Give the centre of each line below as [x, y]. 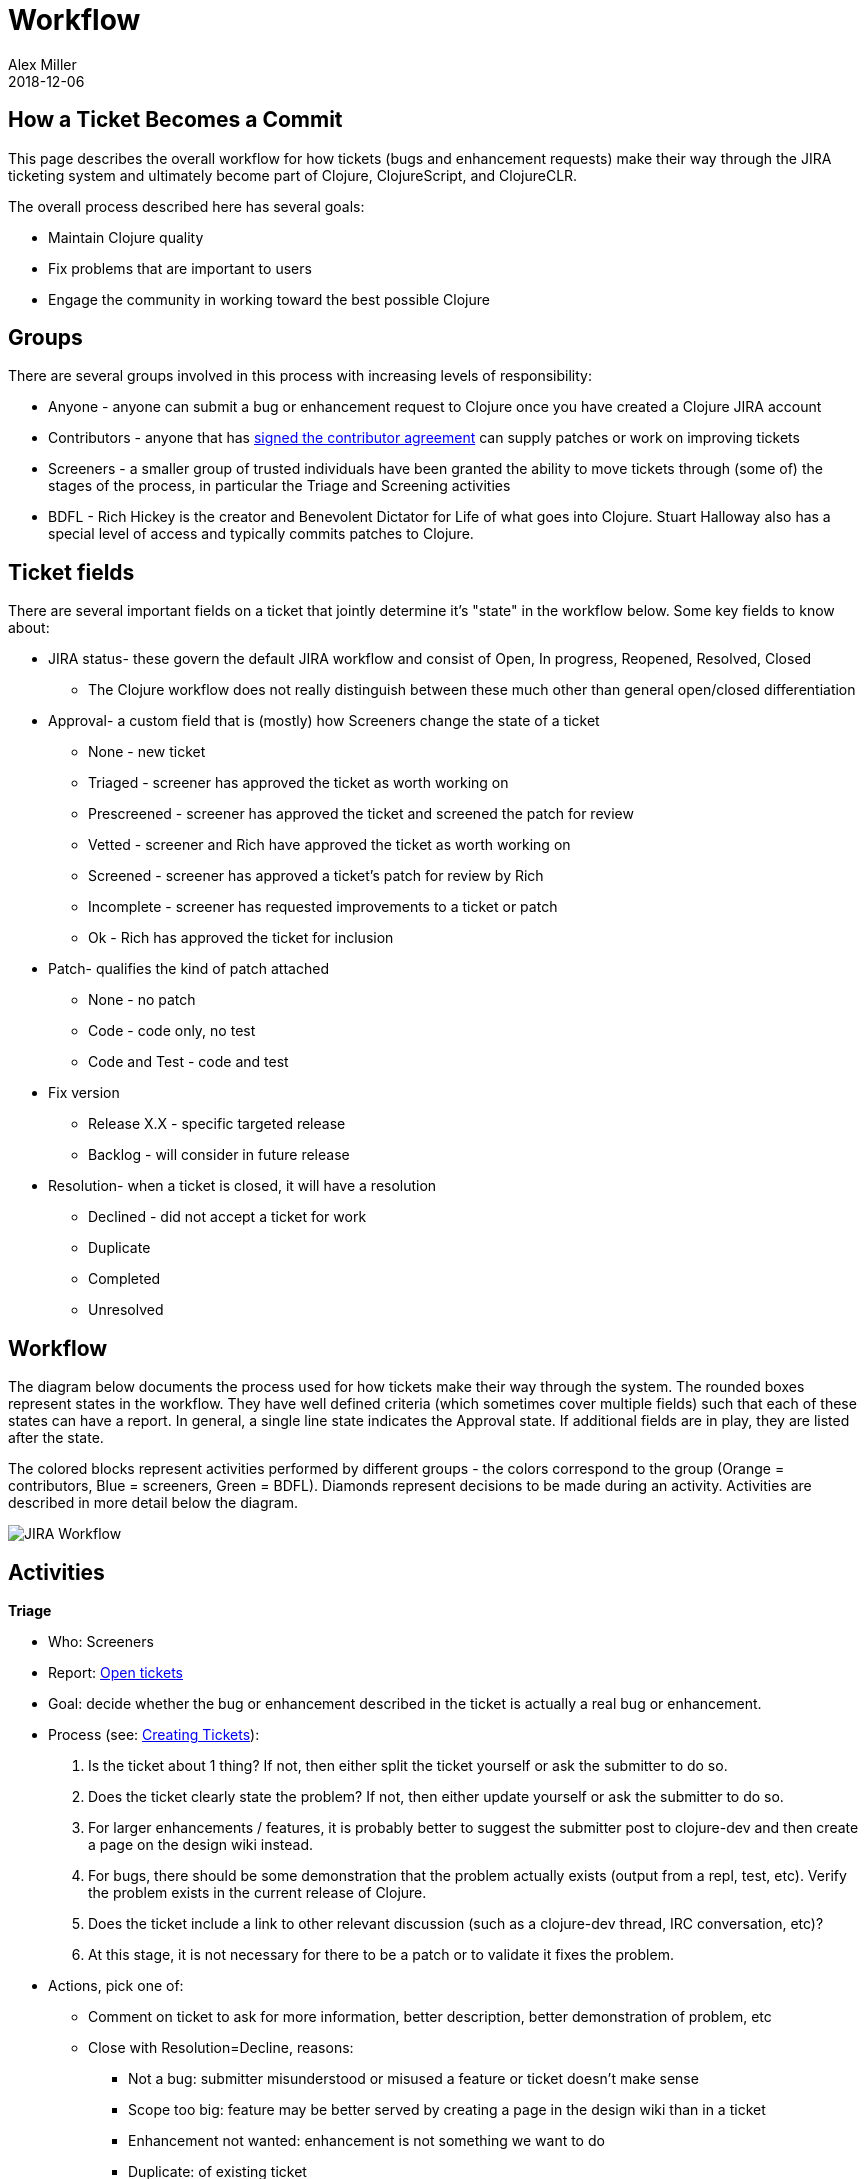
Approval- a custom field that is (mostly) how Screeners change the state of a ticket [324, 721]
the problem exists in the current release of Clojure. [257, 1892]
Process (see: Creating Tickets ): [154, 1734]
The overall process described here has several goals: [186, 206]
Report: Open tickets [115, 1672]
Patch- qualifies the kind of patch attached [188, 969]
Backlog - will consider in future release [219, 1155]
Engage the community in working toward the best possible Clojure [269, 299]
